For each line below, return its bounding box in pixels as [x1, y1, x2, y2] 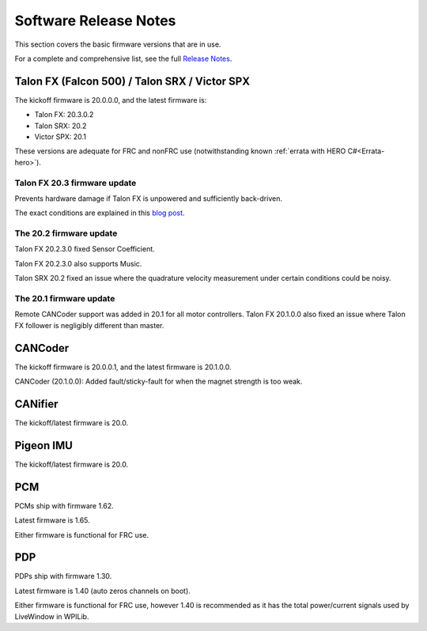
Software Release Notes [14, 12, 176, 29]
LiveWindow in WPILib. [14, 611, 89, 621]
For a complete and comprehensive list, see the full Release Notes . [14, 54, 232, 63]
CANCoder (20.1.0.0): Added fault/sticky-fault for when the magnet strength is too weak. [14, 376, 303, 387]
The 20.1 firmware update [14, 293, 115, 304]
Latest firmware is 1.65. [14, 516, 90, 525]
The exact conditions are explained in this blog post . [14, 208, 185, 217]
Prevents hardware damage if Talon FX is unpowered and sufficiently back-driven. [14, 194, 282, 203]
